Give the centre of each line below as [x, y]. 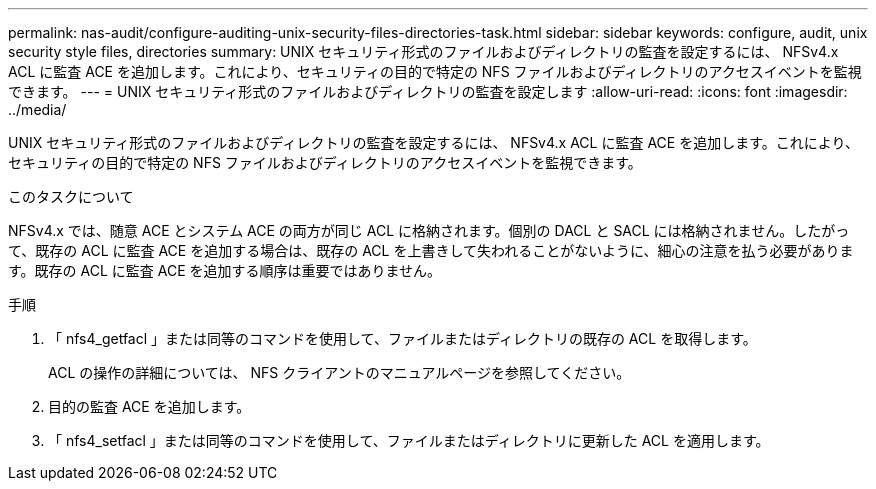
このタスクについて [71, 196]
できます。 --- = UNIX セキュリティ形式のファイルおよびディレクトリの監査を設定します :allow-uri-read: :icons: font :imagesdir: [428, 91]
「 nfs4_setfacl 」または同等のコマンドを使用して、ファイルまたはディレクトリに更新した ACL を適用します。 [409, 440]
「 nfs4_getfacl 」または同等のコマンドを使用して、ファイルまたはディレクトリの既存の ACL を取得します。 [402, 338]
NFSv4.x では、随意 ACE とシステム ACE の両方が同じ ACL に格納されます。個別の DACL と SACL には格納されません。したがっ [429, 230]
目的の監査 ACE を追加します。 [149, 406]
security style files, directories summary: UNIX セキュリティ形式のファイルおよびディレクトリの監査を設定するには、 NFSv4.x [423, 51]
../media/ [37, 109]
